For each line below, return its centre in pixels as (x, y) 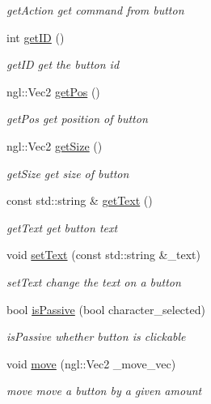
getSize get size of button (68, 173)
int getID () (36, 37)
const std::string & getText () (80, 200)
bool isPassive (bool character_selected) (106, 309)
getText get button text (62, 227)
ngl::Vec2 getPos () (53, 91)
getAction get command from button (95, 10)
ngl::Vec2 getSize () (55, 145)
